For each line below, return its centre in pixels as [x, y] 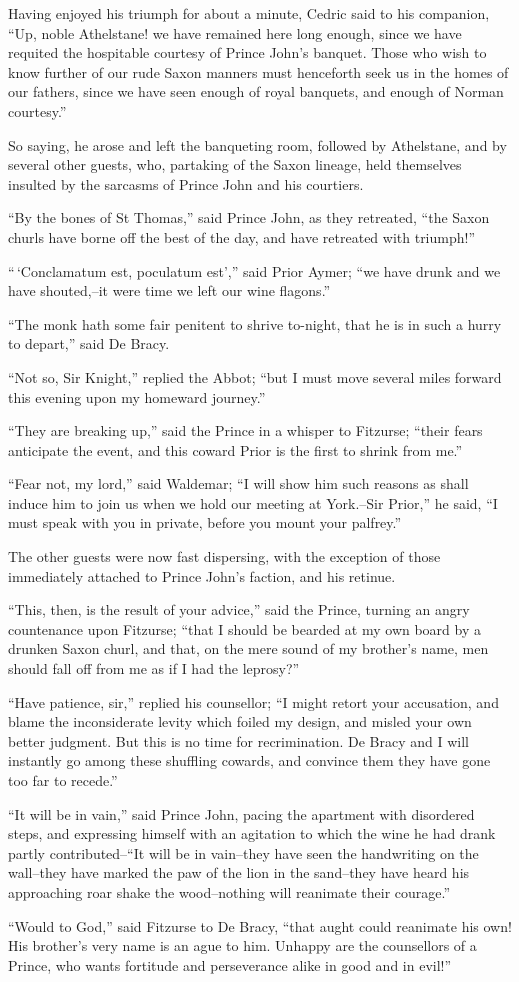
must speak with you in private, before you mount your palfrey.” [205, 522]
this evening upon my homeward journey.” [137, 396]
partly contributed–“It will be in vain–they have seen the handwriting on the [243, 852]
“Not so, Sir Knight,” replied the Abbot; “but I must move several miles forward [255, 376]
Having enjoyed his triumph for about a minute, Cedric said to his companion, [249, 13]
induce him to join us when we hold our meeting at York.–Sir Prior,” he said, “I [253, 502]
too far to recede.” [63, 780]
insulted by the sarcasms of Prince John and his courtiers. [186, 183]
